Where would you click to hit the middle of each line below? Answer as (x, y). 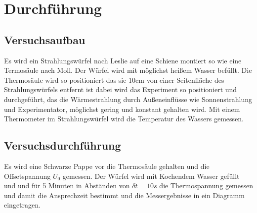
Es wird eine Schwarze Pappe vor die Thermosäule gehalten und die (107, 166)
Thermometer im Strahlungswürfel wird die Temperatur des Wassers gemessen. (124, 119)
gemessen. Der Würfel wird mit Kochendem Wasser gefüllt (151, 176)
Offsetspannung (27, 176)
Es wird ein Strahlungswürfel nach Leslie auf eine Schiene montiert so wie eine (123, 60)
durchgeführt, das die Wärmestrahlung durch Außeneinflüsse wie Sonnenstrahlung (128, 99)
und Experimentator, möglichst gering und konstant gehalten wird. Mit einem (122, 109)
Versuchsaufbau (45, 39)
